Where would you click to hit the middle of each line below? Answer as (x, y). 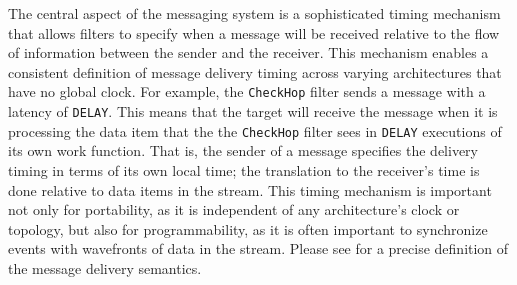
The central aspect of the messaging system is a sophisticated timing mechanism (254, 13)
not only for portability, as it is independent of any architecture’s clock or (234, 209)
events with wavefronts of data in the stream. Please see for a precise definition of (258, 248)
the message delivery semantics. (105, 267)
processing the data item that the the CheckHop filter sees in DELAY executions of (255, 130)
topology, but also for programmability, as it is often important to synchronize (248, 228)
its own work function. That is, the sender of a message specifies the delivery (243, 150)
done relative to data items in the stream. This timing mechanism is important (250, 189)
